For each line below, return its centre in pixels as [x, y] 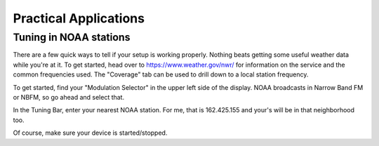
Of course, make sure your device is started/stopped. [90, 133]
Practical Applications [79, 18]
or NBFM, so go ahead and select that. [69, 97]
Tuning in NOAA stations [72, 37]
